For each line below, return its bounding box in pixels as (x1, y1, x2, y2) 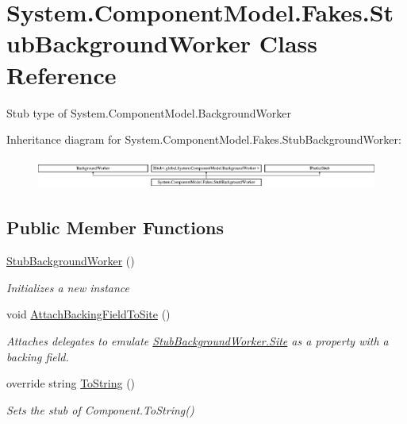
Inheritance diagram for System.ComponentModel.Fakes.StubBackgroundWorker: (6, 131, 401, 148)
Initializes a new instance (6, 279, 129, 295)
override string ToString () (6, 375, 136, 391)
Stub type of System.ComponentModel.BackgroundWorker (6, 104, 292, 121)
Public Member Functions (6, 215, 224, 240)
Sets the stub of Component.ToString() (6, 401, 194, 418)
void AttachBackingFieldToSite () (6, 306, 171, 322)
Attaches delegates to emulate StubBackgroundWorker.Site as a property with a (6, 332, 389, 349)
